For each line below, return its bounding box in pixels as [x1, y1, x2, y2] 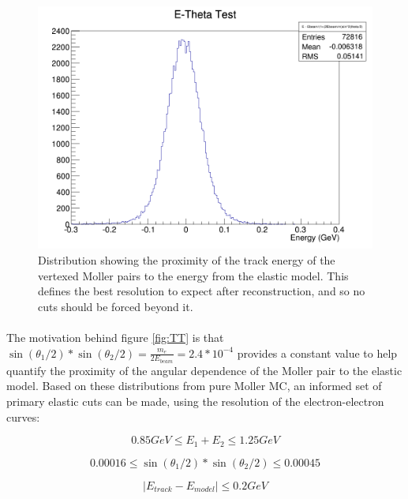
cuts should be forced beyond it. [38, 298, 193, 314]
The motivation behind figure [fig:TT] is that [6, 328, 224, 345]
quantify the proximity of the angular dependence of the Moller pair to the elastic [6, 362, 402, 378]
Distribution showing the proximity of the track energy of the [38, 251, 335, 268]
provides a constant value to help [237, 344, 398, 361]
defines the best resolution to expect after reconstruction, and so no [38, 283, 365, 299]
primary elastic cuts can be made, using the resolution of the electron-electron [6, 392, 384, 409]
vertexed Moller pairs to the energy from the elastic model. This [38, 267, 349, 283]
